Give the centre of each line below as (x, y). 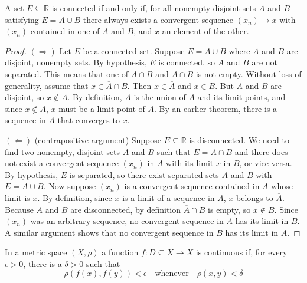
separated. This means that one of (67, 73)
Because (19, 209)
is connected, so (187, 62)
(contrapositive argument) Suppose (98, 139)
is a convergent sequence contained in (192, 186)
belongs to (255, 197)
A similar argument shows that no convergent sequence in (109, 232)
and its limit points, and (241, 97)
